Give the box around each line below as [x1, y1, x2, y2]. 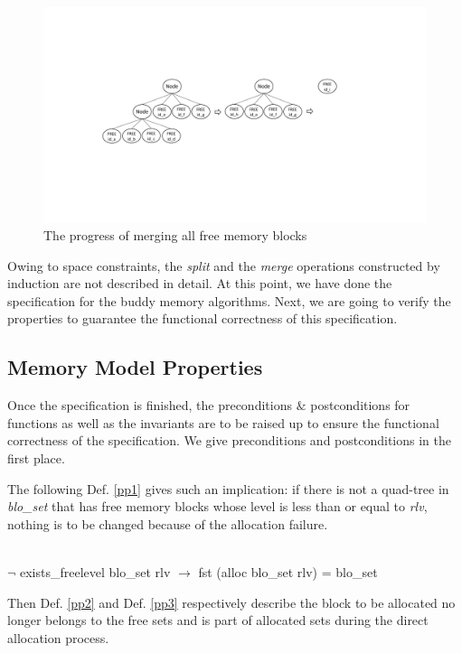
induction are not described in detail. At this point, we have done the [7, 274, 392, 293]
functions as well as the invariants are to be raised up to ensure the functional [7, 413, 439, 432]
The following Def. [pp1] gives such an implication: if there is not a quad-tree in [7, 479, 449, 498]
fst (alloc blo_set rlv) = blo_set [198, 563, 378, 582]
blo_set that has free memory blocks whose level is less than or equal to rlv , [7, 497, 428, 516]
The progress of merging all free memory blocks [43, 226, 307, 245]
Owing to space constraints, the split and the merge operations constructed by [7, 256, 440, 275]
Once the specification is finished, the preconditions [7, 396, 292, 415]
